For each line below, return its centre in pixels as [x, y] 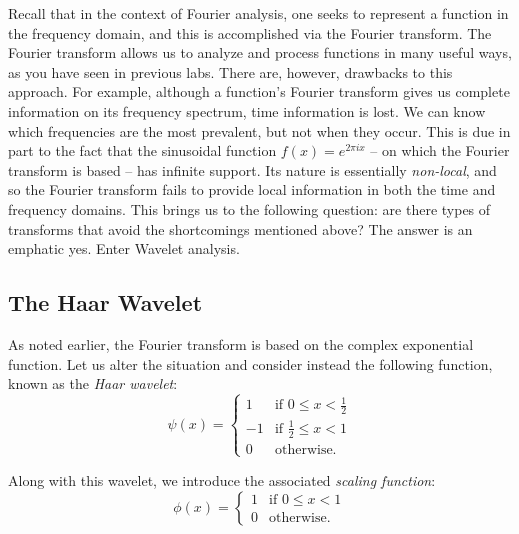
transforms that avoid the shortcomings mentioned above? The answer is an [240, 228]
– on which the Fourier [440, 150]
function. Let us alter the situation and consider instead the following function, [250, 363]
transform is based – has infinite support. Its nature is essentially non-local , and [252, 169]
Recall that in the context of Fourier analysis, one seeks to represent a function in [258, 13]
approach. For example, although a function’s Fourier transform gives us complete [259, 91]
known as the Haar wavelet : [93, 383]
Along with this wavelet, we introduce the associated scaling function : [222, 479]
